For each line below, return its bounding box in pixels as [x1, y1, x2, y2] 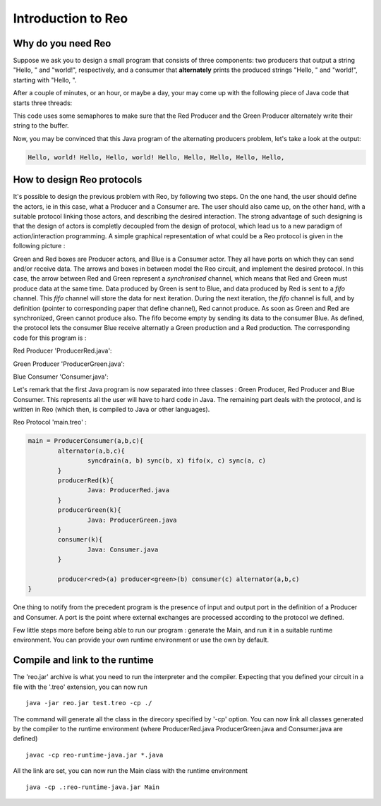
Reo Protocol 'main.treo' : [13, 418, 87, 427]
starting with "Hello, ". [13, 75, 77, 84]
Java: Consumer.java [87, 545, 159, 554]
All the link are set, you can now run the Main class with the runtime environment [13, 767, 248, 775]
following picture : [13, 242, 66, 250]
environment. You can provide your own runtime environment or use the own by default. [13, 635, 270, 645]
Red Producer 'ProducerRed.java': [13, 346, 112, 355]
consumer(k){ [57, 536, 103, 544]
